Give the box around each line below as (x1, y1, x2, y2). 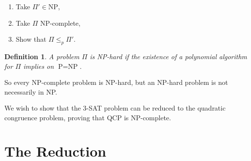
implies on (23, 61, 54, 71)
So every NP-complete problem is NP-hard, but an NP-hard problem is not (4, 77, 228, 87)
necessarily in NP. (4, 86, 57, 97)
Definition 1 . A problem (4, 51, 79, 61)
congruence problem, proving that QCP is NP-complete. (4, 112, 171, 122)
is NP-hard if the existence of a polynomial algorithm (90, 51, 247, 61)
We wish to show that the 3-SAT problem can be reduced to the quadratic (4, 103, 226, 113)
